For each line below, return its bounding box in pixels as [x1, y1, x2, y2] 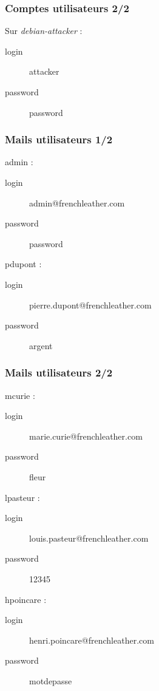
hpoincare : [5, 593, 47, 605]
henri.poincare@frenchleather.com [29, 633, 154, 646]
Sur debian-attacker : [5, 24, 83, 37]
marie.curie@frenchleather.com [29, 429, 143, 442]
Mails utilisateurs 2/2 [5, 365, 113, 380]
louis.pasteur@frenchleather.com [29, 531, 149, 544]
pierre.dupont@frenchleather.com [29, 298, 152, 311]
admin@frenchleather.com [29, 196, 125, 209]
